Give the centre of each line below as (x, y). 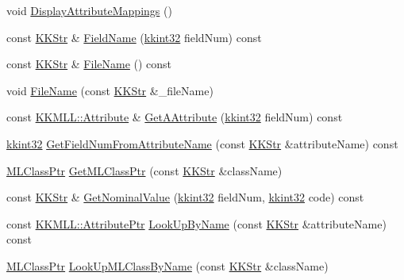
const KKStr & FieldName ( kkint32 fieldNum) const (134, 37)
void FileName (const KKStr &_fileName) (110, 90)
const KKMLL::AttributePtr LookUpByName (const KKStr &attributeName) (196, 223)
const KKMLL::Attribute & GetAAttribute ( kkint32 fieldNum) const (175, 117)
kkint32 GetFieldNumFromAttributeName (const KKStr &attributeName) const (202, 143)
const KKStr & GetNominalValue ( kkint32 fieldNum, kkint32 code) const (185, 197)
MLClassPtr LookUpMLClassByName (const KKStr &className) (167, 265)
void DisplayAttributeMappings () (89, 10)
